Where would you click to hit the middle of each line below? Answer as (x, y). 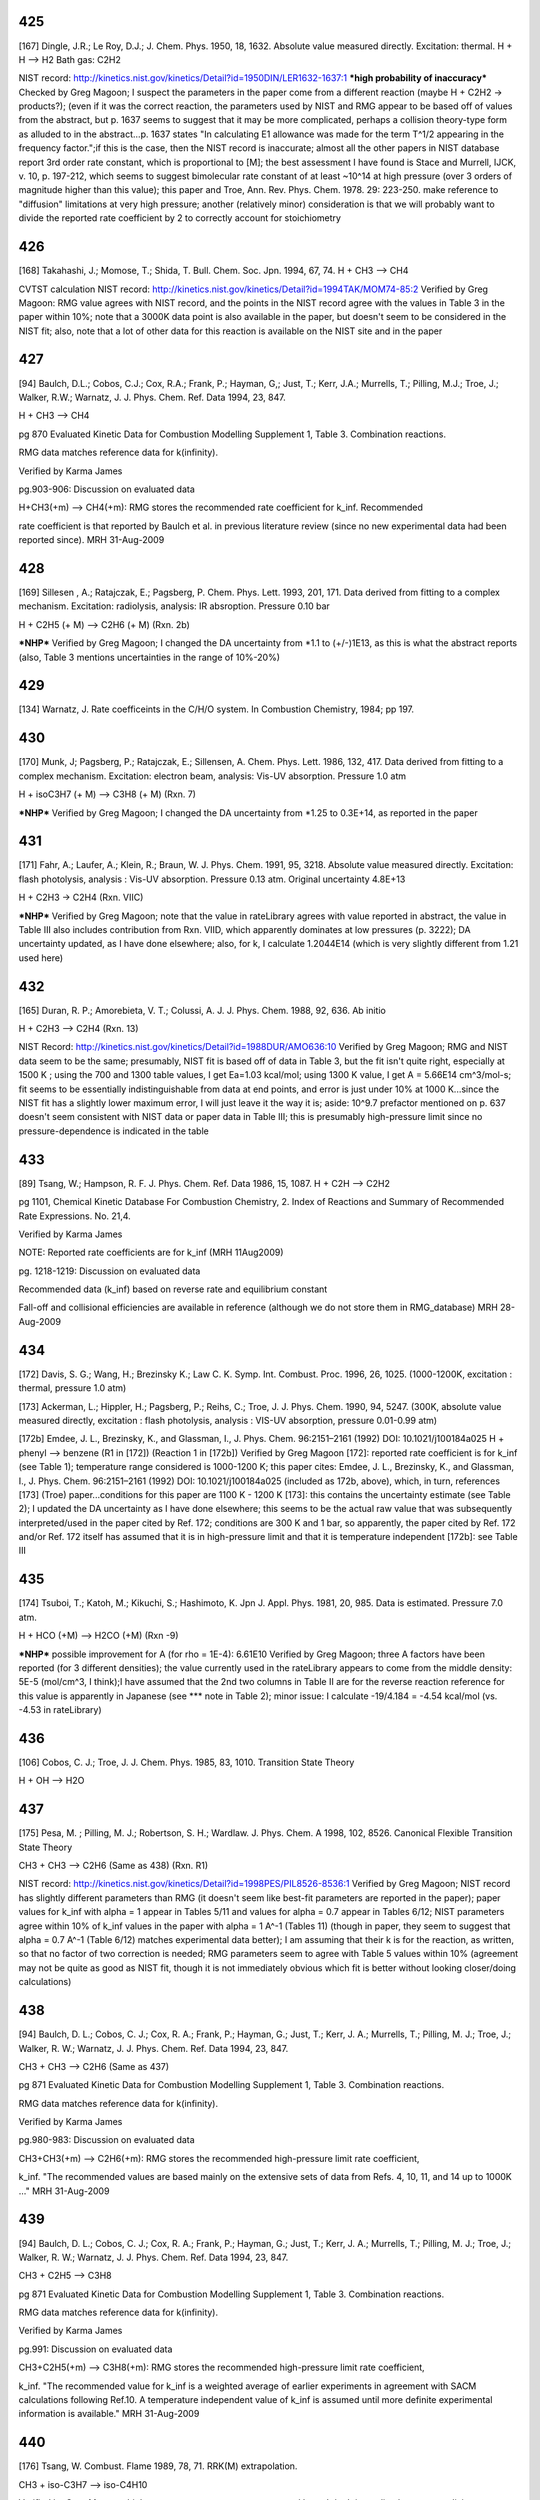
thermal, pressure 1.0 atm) (72, 1388)
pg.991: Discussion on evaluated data (95, 2349)
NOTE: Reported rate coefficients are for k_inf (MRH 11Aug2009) (151, 1252)
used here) (41, 957)
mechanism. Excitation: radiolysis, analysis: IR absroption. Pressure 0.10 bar (174, 606)
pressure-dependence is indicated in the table (113, 1131)
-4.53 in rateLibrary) (60, 1710)
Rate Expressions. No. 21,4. (75, 1216)
